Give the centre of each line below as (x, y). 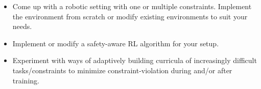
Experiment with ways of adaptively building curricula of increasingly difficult (135, 60)
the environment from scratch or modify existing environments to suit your (130, 16)
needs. (22, 26)
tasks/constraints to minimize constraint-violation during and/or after (122, 70)
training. (26, 80)
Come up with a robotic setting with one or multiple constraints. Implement (132, 6)
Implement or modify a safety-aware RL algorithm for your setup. (116, 43)
